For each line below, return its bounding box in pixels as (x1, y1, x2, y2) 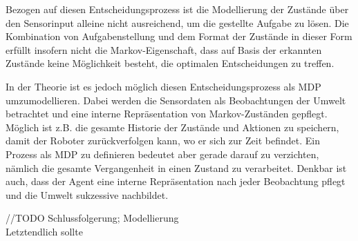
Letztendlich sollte (6, 224, 83, 238)
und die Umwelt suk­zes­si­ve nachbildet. (6, 187, 169, 202)
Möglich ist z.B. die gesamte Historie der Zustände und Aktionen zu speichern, (6, 119, 339, 134)
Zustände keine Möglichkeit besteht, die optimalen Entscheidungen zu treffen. (6, 56, 335, 70)
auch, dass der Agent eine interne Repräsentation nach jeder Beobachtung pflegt (6, 174, 346, 189)
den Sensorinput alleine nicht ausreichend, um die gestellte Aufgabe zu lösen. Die (6, 15, 349, 30)
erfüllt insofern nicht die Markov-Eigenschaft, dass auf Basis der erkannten (6, 42, 322, 57)
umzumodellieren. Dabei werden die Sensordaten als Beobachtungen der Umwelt (6, 93, 346, 107)
